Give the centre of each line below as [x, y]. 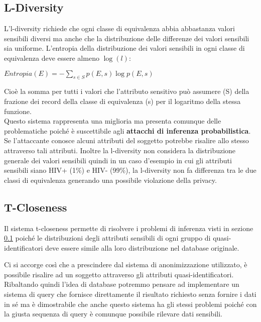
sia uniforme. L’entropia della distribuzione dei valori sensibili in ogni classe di [124, 48]
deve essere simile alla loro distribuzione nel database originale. [142, 247]
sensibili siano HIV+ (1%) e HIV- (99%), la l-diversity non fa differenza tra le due [130, 170]
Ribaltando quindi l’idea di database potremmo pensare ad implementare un [122, 284]
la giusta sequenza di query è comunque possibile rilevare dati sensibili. [113, 314]
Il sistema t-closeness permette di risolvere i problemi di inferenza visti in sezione [129, 228]
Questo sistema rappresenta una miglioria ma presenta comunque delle [113, 121]
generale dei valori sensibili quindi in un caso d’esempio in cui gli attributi [118, 160]
